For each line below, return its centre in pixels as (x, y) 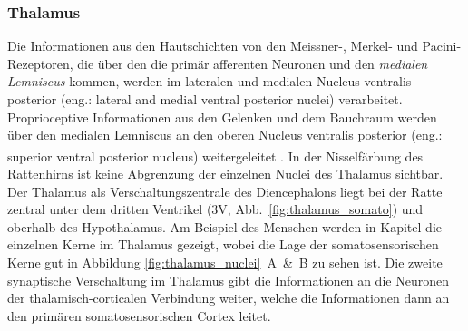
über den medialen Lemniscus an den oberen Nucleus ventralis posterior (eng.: (225, 135)
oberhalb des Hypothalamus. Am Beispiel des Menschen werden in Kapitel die (224, 226)
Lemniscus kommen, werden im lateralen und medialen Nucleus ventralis (210, 81)
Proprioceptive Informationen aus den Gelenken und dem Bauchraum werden (222, 117)
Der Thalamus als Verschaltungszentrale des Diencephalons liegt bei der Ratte (225, 191)
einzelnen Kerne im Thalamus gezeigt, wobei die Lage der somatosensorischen (223, 244)
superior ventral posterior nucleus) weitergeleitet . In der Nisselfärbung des (215, 156)
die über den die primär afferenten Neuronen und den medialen (253, 63)
